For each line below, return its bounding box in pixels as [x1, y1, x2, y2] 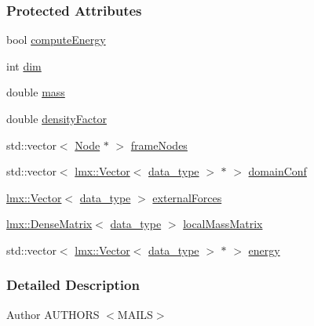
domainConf [248, 163, 307, 179]
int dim [6, 57, 42, 74]
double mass [6, 84, 65, 100]
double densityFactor [6, 110, 107, 126]
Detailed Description [6, 275, 140, 295]
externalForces [152, 189, 222, 205]
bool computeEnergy [6, 31, 106, 48]
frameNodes [130, 136, 188, 153]
